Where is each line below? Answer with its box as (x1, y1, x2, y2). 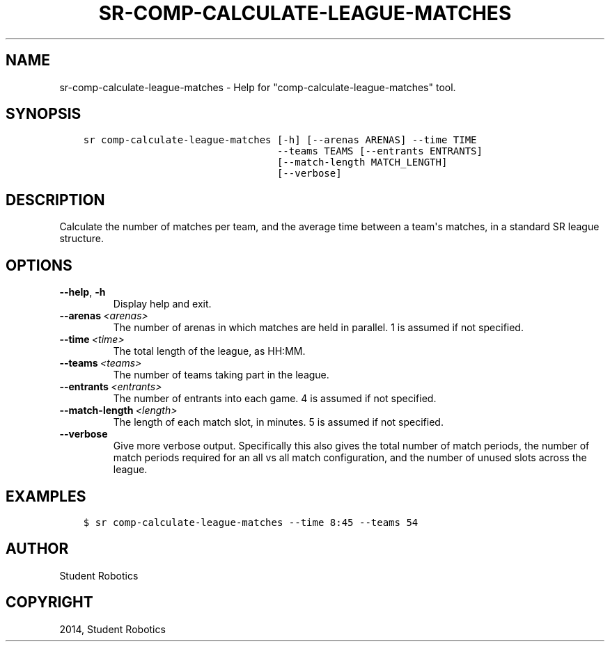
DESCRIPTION (6, 191, 105, 209)
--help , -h (59, 286, 106, 298)
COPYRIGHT (6, 593, 93, 612)
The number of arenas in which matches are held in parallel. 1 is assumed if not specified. (113, 321, 524, 334)
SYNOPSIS (6, 105, 81, 123)
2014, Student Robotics (59, 623, 166, 635)
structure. (59, 232, 104, 245)
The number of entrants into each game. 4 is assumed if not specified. (113, 392, 437, 405)
